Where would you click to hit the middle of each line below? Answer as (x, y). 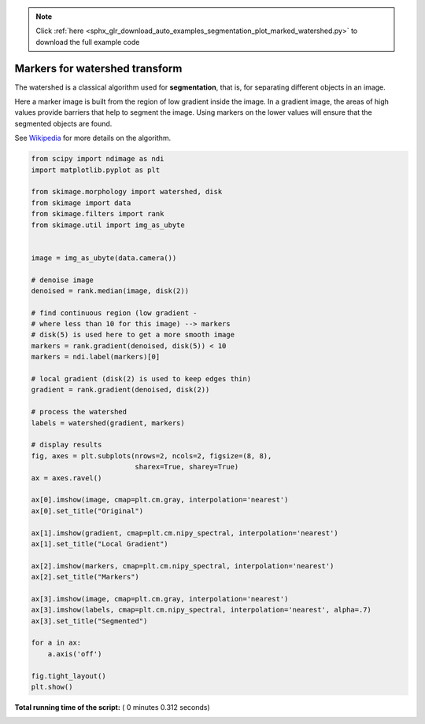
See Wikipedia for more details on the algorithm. (93, 138)
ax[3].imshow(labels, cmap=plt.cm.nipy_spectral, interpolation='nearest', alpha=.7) (201, 610)
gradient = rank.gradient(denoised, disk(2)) (120, 390)
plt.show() (52, 687)
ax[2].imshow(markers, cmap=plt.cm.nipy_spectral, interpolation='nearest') (183, 566)
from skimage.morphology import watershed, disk (127, 192)
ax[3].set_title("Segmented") (89, 621)
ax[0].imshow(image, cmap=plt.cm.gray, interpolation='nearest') (160, 500)
